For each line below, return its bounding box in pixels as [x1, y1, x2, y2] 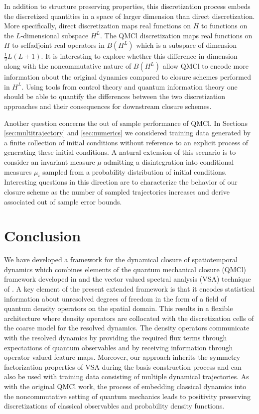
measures [4, 166, 32, 177]
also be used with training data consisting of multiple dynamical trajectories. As [4, 371, 249, 382]
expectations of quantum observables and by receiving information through [4, 342, 233, 352]
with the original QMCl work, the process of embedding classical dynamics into [4, 381, 247, 391]
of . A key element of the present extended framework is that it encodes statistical [4, 284, 255, 294]
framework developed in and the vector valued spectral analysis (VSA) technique [4, 274, 251, 284]
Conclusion [4, 225, 81, 246]
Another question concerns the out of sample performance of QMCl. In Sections [4, 117, 248, 128]
